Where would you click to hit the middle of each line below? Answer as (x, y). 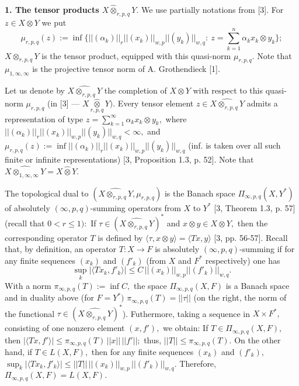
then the (253, 223)
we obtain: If (186, 328)
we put (54, 22)
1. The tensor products (52, 9)
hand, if (19, 351)
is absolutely (177, 249)
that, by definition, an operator (61, 249)
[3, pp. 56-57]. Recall (251, 237)
